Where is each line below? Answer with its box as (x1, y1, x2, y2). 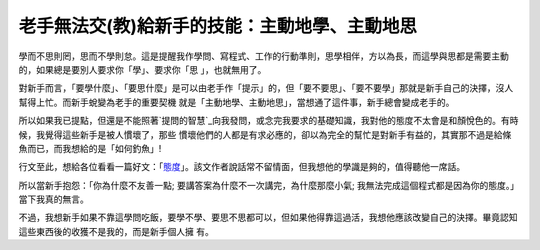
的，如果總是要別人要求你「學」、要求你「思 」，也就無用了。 (18, 63, 267, 75)
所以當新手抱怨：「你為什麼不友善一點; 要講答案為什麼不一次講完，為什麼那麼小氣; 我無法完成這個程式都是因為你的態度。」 (18, 179, 515, 191)
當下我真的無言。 (18, 193, 89, 205)
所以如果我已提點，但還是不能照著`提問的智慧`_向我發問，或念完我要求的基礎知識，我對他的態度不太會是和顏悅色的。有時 (18, 115, 519, 127)
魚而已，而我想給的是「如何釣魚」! (18, 142, 162, 154)
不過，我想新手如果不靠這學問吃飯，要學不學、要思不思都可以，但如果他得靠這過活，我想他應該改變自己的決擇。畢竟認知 (18, 211, 518, 224)
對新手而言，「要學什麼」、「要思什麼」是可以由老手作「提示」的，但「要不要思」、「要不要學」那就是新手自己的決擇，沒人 (18, 82, 514, 94)
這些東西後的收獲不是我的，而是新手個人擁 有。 (18, 225, 214, 237)
